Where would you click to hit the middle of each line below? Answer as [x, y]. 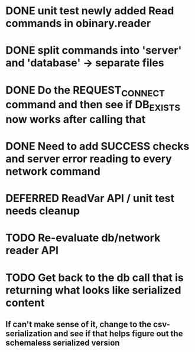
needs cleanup [43, 211]
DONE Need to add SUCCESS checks [97, 146]
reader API [32, 251]
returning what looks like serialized [93, 290]
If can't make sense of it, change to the [79, 324]
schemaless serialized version [63, 343]
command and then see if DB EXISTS [93, 106]
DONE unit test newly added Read [90, 11]
